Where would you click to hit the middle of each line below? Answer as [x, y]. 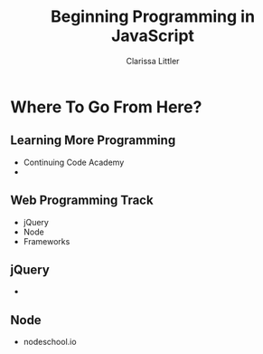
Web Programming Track [82, 201]
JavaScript [153, 36]
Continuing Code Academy [74, 162]
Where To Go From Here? [106, 107]
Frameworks [47, 241]
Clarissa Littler [153, 61]
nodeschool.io [50, 342]
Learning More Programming [93, 141]
